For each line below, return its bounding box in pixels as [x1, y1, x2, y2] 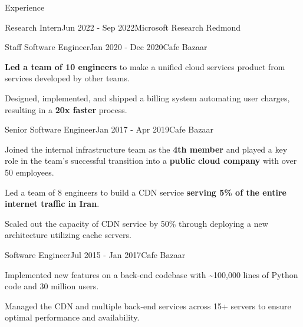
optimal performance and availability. [5, 311, 140, 323]
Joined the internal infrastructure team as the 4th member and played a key [5, 143, 288, 155]
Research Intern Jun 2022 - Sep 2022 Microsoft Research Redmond [5, 21, 241, 33]
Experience [5, 1, 45, 13]
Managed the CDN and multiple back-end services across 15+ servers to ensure [5, 299, 291, 312]
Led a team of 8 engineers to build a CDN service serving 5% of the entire [5, 186, 286, 198]
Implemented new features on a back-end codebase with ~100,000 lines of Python [5, 268, 298, 280]
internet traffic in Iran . [5, 197, 100, 210]
